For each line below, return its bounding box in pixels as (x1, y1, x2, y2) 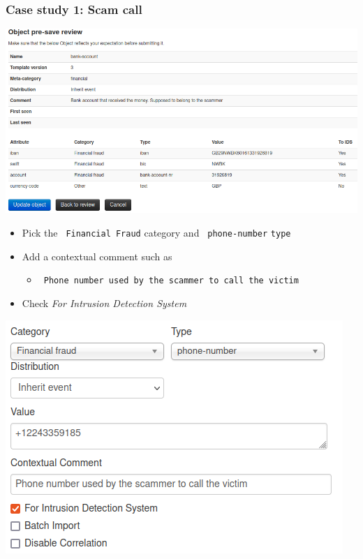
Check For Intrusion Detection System (22, 295, 187, 310)
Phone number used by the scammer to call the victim (43, 276, 299, 286)
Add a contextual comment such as (22, 248, 172, 263)
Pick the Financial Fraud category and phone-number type (22, 225, 291, 240)
